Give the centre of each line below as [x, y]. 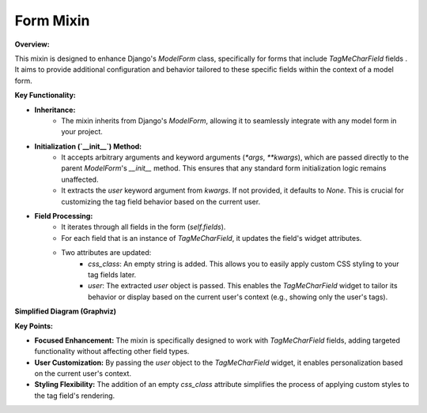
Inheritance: [55, 110]
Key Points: [34, 326]
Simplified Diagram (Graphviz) [65, 311]
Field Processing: [64, 216]
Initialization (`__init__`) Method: [88, 146]
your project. [82, 132]
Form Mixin [52, 21]
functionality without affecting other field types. [112, 351]
